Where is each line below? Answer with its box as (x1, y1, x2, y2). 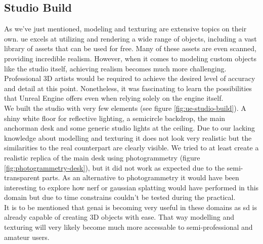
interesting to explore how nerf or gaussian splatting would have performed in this (4, 182, 259, 192)
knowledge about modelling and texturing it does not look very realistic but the (4, 132, 252, 143)
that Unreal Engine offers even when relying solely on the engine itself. (4, 93, 224, 103)
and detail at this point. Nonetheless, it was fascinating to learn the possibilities (4, 83, 252, 93)
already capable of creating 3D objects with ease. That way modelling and (4, 212, 235, 222)
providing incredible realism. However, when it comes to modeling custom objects (4, 53, 256, 63)
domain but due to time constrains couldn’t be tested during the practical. (4, 192, 236, 202)
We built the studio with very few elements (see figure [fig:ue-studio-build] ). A (4, 102, 246, 113)
